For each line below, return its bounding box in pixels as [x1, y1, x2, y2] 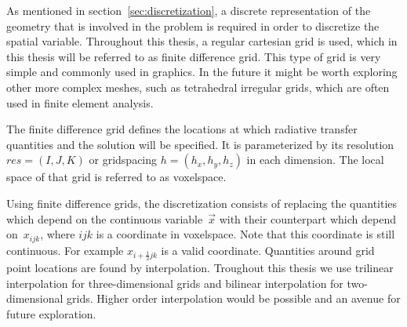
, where [40, 226, 75, 242]
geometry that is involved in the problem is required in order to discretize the [6, 17, 380, 34]
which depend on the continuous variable [6, 210, 203, 227]
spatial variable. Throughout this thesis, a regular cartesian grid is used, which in [6, 33, 398, 49]
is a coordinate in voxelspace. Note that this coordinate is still [96, 226, 395, 242]
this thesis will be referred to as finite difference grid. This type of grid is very [6, 48, 381, 64]
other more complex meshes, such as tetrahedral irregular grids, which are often [6, 78, 390, 95]
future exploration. [6, 305, 96, 322]
